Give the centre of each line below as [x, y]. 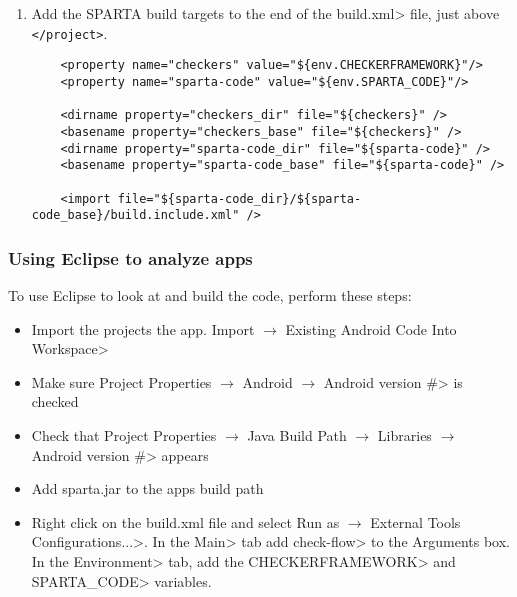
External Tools [415, 521]
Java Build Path [297, 435]
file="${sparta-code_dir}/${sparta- [239, 198]
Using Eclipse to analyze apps [130, 257]
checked [55, 401]
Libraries [404, 435]
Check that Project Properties [124, 435]
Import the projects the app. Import [143, 328]
